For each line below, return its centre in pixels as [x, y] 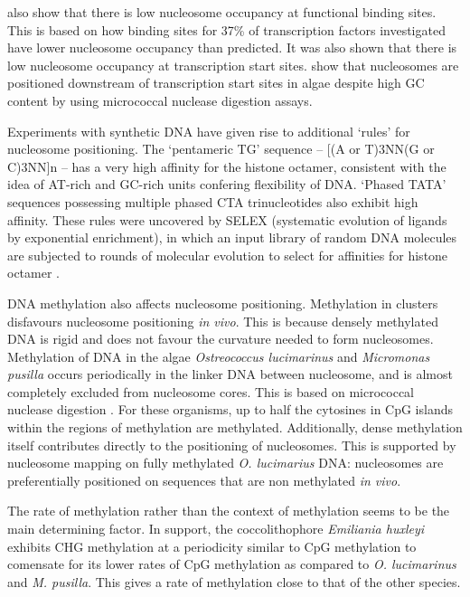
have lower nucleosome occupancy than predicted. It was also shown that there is [232, 47]
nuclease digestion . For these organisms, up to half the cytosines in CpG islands [230, 409]
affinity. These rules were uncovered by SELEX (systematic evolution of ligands [227, 219]
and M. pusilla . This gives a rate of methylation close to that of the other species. [234, 581]
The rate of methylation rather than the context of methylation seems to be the [229, 511]
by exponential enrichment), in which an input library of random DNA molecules [232, 237]
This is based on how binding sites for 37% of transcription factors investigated [226, 29]
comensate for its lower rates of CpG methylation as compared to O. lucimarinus [232, 564]
